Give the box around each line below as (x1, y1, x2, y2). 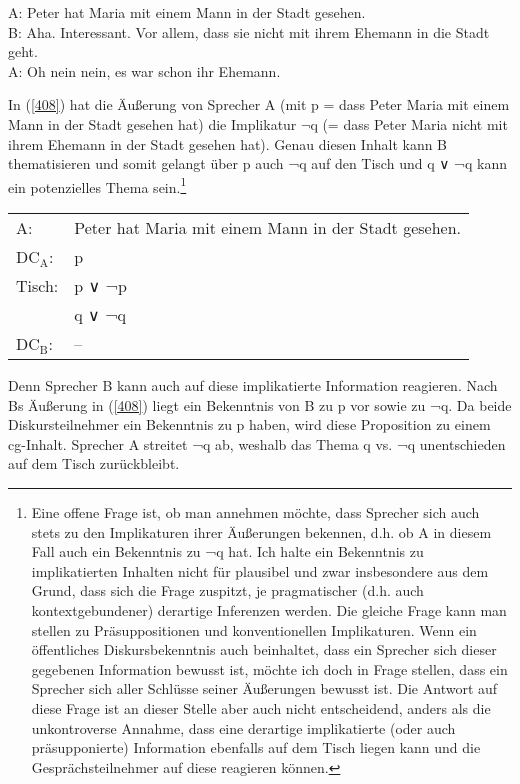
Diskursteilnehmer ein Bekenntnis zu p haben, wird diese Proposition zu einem (8, 414, 491, 435)
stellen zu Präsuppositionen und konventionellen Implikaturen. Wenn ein (31, 619, 477, 640)
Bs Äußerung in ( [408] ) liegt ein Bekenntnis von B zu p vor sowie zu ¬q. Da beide (8, 394, 512, 415)
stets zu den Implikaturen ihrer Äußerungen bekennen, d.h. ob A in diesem (31, 521, 492, 542)
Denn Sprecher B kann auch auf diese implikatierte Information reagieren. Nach (8, 375, 498, 395)
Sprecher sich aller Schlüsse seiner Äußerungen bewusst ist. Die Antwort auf (31, 678, 498, 699)
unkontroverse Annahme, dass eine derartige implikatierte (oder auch (31, 717, 456, 738)
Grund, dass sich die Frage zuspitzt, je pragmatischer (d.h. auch (31, 580, 424, 601)
